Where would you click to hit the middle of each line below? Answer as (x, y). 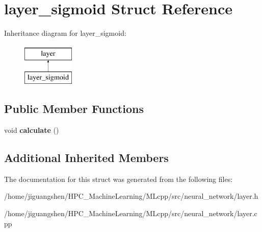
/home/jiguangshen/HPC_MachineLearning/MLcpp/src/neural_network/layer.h (131, 196)
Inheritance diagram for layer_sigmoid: (65, 33)
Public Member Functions (74, 109)
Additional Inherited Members (86, 158)
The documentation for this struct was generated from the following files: (119, 179)
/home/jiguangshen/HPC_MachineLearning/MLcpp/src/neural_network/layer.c (131, 213)
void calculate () (32, 130)
